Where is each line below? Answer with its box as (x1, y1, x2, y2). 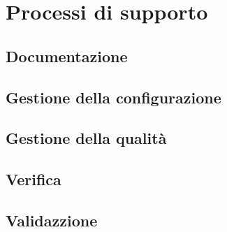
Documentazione (6, 45, 128, 66)
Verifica (6, 168, 61, 190)
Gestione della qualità (6, 127, 167, 149)
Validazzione (6, 209, 98, 231)
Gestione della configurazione (6, 86, 221, 108)
